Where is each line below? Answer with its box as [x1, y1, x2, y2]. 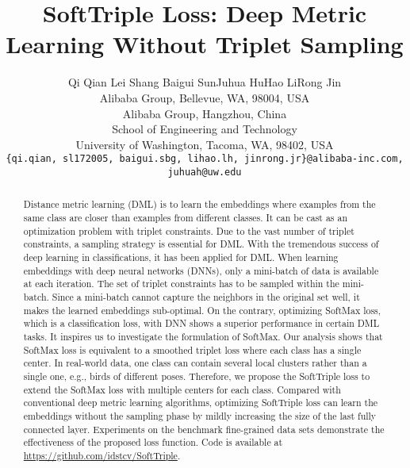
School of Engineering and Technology [112, 121, 297, 137]
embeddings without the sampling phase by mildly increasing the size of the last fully [23, 409, 377, 422]
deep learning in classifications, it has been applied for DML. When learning [23, 251, 339, 264]
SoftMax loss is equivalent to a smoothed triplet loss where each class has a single [23, 343, 362, 356]
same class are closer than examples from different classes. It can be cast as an [23, 211, 348, 224]
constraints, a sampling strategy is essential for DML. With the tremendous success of [23, 237, 379, 251]
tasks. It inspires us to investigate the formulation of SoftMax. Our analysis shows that [23, 329, 383, 343]
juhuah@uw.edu [167, 166, 242, 178]
